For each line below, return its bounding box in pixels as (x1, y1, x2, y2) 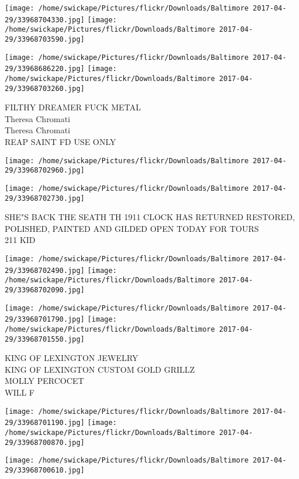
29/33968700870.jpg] (5, 438, 85, 447)
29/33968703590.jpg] (5, 35, 85, 43)
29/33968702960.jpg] (5, 166, 85, 175)
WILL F (5, 386, 35, 399)
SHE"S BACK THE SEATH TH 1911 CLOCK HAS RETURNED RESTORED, (5, 211, 295, 223)
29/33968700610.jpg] (5, 465, 85, 474)
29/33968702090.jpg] (5, 286, 85, 294)
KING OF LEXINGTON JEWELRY (5, 352, 139, 364)
